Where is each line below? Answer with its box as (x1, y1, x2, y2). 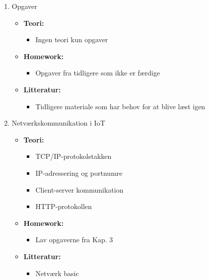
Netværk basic (35, 268, 79, 278)
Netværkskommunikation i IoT (11, 118, 105, 128)
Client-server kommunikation (35, 184, 124, 195)
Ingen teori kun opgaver (35, 34, 108, 45)
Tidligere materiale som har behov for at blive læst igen (35, 101, 206, 111)
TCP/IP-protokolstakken (35, 151, 112, 161)
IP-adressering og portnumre (35, 167, 123, 178)
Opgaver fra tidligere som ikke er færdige (35, 68, 160, 78)
